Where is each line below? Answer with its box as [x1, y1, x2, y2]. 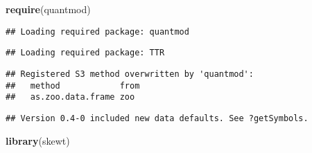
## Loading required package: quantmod [6, 26, 189, 37]
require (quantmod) [6, 2, 91, 16]
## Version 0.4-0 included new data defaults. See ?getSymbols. [6, 113, 309, 123]
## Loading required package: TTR [6, 48, 165, 58]
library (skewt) [6, 133, 70, 147]
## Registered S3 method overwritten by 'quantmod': [6, 69, 254, 79]
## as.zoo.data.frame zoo [6, 92, 135, 102]
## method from [6, 80, 140, 91]
